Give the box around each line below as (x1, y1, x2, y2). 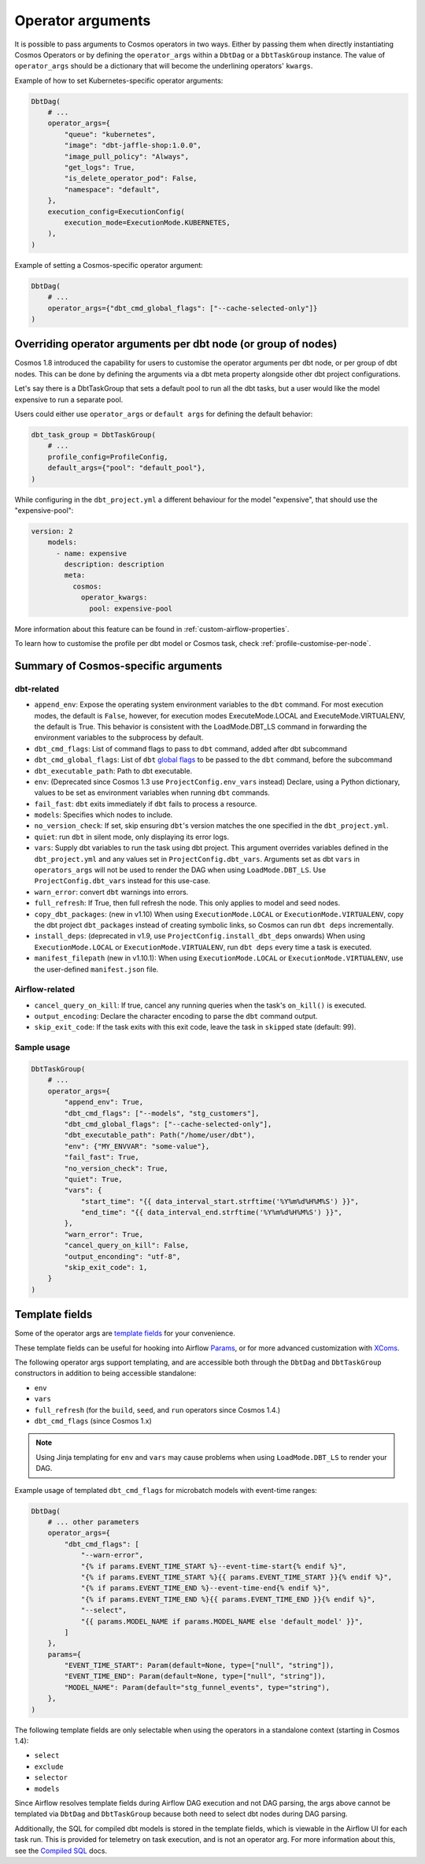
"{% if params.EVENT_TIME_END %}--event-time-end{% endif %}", (80, 1584, 331, 1593)
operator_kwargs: (80, 593, 148, 602)
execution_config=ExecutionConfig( (47, 207, 185, 216)
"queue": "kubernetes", (64, 130, 157, 139)
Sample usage (14, 1042, 71, 1053)
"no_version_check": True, (64, 1164, 168, 1173)
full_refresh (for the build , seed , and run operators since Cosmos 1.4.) (34, 1405, 281, 1414)
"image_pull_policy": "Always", (64, 152, 189, 161)
